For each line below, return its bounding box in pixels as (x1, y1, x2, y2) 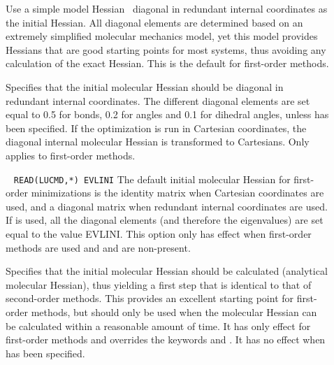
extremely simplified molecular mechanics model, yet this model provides (6, 29, 318, 43)
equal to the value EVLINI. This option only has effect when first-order (6, 226, 312, 241)
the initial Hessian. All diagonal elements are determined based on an (6, 15, 303, 29)
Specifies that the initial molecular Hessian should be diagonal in (6, 79, 284, 94)
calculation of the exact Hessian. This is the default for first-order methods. (6, 56, 329, 71)
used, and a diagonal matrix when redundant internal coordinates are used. (6, 199, 328, 213)
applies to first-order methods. (6, 148, 136, 162)
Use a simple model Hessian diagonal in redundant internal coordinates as (6, 1, 328, 15)
